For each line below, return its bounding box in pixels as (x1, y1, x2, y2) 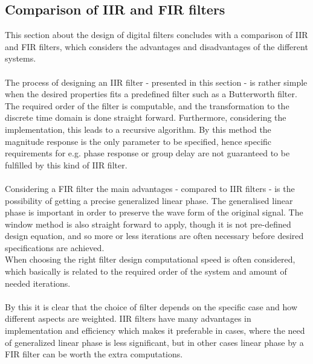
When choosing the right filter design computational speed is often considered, (5, 253, 295, 266)
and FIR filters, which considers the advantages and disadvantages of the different (5, 40, 308, 53)
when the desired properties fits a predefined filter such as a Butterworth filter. (5, 88, 297, 100)
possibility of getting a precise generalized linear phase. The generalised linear (5, 194, 293, 206)
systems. (5, 52, 36, 65)
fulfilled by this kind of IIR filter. (5, 158, 127, 171)
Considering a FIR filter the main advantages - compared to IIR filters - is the (5, 182, 295, 194)
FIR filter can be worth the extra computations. (5, 348, 183, 360)
